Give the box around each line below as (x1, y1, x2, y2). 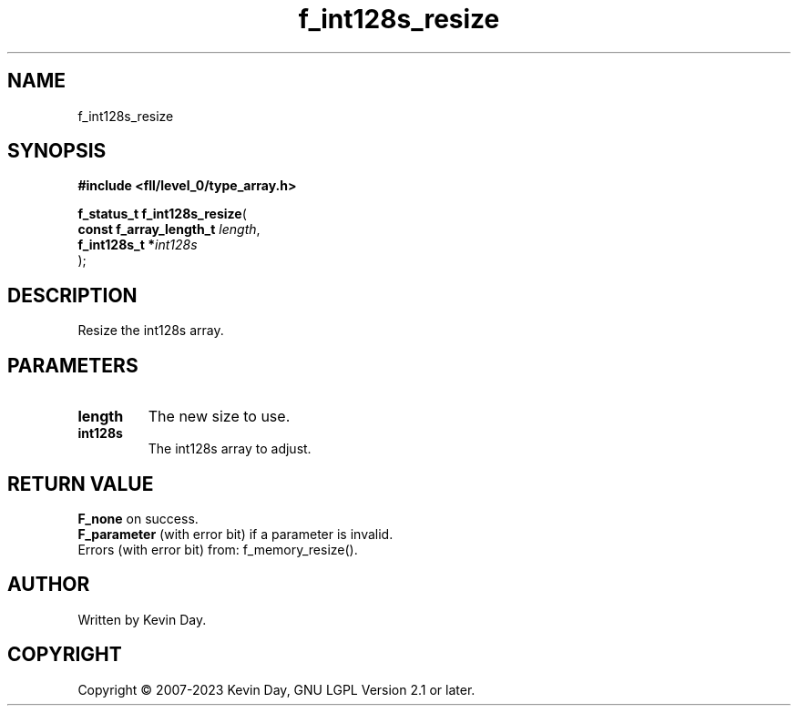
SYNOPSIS (7, 139, 107, 163)
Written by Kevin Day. (77, 611, 207, 627)
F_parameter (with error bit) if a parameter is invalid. (77, 525, 394, 542)
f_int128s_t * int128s (77, 237, 198, 253)
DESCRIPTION (7, 283, 138, 307)
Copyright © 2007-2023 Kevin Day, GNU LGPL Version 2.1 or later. (77, 681, 476, 698)
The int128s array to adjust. (148, 441, 312, 457)
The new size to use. (148, 407, 291, 426)
